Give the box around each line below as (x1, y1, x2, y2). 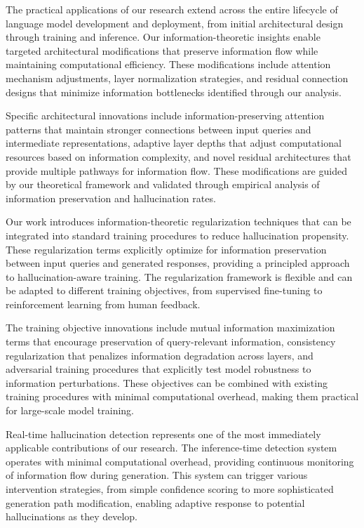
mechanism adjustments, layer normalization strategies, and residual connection (6, 70, 349, 85)
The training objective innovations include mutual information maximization (6, 320, 335, 335)
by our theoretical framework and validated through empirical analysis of (6, 177, 320, 192)
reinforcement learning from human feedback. (6, 296, 201, 311)
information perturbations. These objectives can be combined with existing (6, 375, 328, 390)
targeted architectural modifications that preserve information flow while (6, 43, 318, 58)
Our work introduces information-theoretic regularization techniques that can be (6, 214, 351, 229)
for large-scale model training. (6, 403, 134, 418)
